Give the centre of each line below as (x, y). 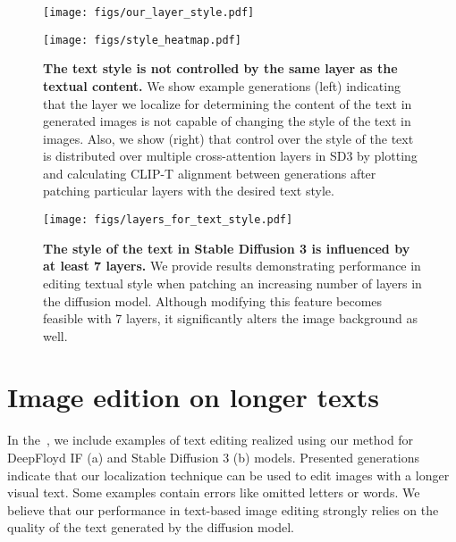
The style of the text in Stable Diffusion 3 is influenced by (227, 248)
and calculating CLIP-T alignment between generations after (210, 173)
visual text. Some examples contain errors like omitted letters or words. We (214, 492)
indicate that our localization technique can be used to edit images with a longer (228, 475)
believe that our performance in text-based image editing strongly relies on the (223, 509)
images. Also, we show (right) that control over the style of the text (228, 138)
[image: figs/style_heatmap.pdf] (142, 40)
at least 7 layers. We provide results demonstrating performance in (232, 266)
